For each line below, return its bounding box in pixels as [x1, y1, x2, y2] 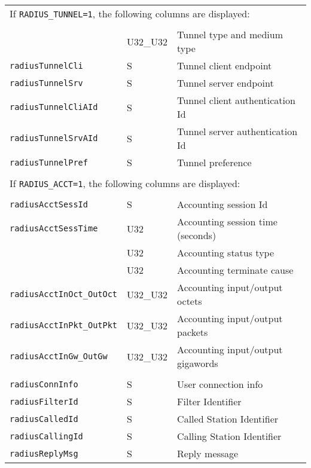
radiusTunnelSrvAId [10, 133, 98, 143]
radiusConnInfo [10, 379, 78, 389]
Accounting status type [177, 246, 275, 259]
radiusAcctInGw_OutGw [10, 351, 108, 361]
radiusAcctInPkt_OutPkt [10, 320, 118, 330]
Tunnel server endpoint [177, 76, 274, 90]
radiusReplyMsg [10, 448, 78, 458]
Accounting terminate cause [177, 263, 294, 277]
